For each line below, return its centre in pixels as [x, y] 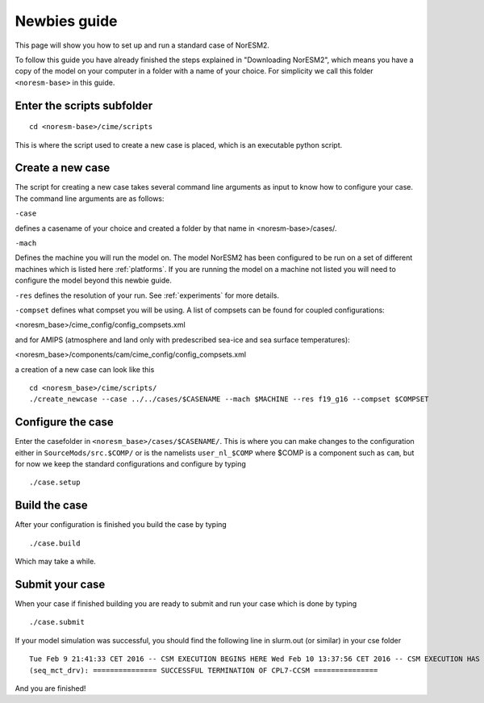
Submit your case [60, 584]
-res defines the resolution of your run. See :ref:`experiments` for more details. [147, 295]
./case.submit [57, 622]
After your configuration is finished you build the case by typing [121, 525]
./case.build [55, 543]
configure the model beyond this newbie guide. [94, 280]
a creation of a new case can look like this [85, 369]
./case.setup [55, 483]
